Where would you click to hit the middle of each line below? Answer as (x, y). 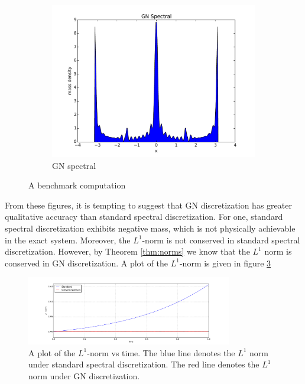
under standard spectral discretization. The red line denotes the (144, 364)
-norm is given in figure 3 (225, 263)
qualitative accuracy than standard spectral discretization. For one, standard (144, 217)
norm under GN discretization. (84, 375)
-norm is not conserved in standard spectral (221, 240)
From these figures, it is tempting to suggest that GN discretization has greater (148, 205)
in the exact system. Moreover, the (68, 240)
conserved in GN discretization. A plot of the (87, 263)
